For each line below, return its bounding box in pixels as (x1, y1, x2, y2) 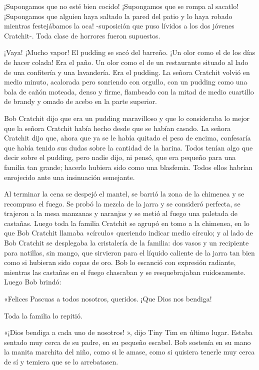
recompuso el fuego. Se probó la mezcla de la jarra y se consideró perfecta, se (4, 198, 240, 208)
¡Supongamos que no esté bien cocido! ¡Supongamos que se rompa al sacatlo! (4, 1, 239, 11)
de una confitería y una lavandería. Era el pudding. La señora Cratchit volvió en (4, 66, 250, 77)
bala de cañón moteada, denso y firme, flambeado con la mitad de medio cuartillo (4, 86, 254, 96)
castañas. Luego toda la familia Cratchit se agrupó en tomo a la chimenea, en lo (4, 217, 249, 228)
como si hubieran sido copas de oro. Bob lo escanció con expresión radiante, (4, 257, 236, 267)
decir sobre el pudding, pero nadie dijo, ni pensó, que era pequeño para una (4, 152, 236, 162)
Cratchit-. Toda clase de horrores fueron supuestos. (4, 30, 160, 40)
